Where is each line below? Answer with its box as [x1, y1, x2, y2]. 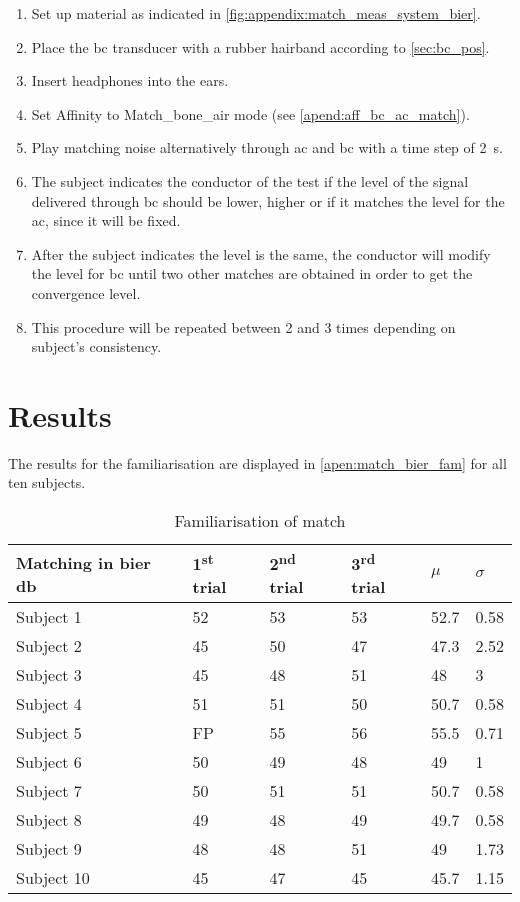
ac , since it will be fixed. [31, 210, 181, 231]
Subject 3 [16, 663, 82, 687]
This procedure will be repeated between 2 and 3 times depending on [31, 316, 456, 337]
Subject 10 [16, 866, 90, 890]
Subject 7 [16, 779, 82, 803]
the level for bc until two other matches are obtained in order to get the [31, 263, 473, 284]
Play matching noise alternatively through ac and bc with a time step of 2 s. [31, 137, 503, 158]
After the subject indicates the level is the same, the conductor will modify [31, 243, 491, 264]
